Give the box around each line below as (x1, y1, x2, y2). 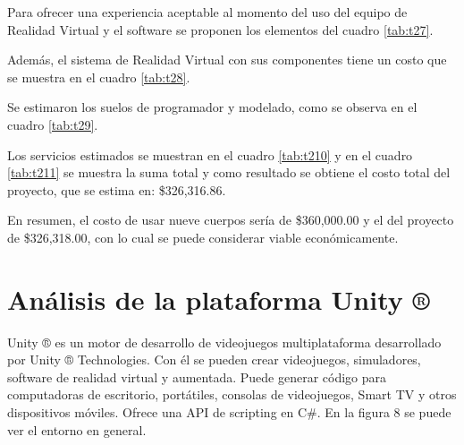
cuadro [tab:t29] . (7, 115, 98, 133)
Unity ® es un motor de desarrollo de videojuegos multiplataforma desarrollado (7, 332, 442, 351)
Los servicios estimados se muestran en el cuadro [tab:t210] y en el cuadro (7, 145, 413, 164)
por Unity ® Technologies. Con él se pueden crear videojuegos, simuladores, (7, 350, 421, 369)
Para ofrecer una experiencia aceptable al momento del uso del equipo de (7, 3, 408, 21)
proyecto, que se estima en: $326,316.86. (7, 180, 226, 199)
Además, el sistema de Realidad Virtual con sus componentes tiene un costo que (7, 50, 447, 69)
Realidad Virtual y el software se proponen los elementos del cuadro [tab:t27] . (7, 20, 434, 39)
